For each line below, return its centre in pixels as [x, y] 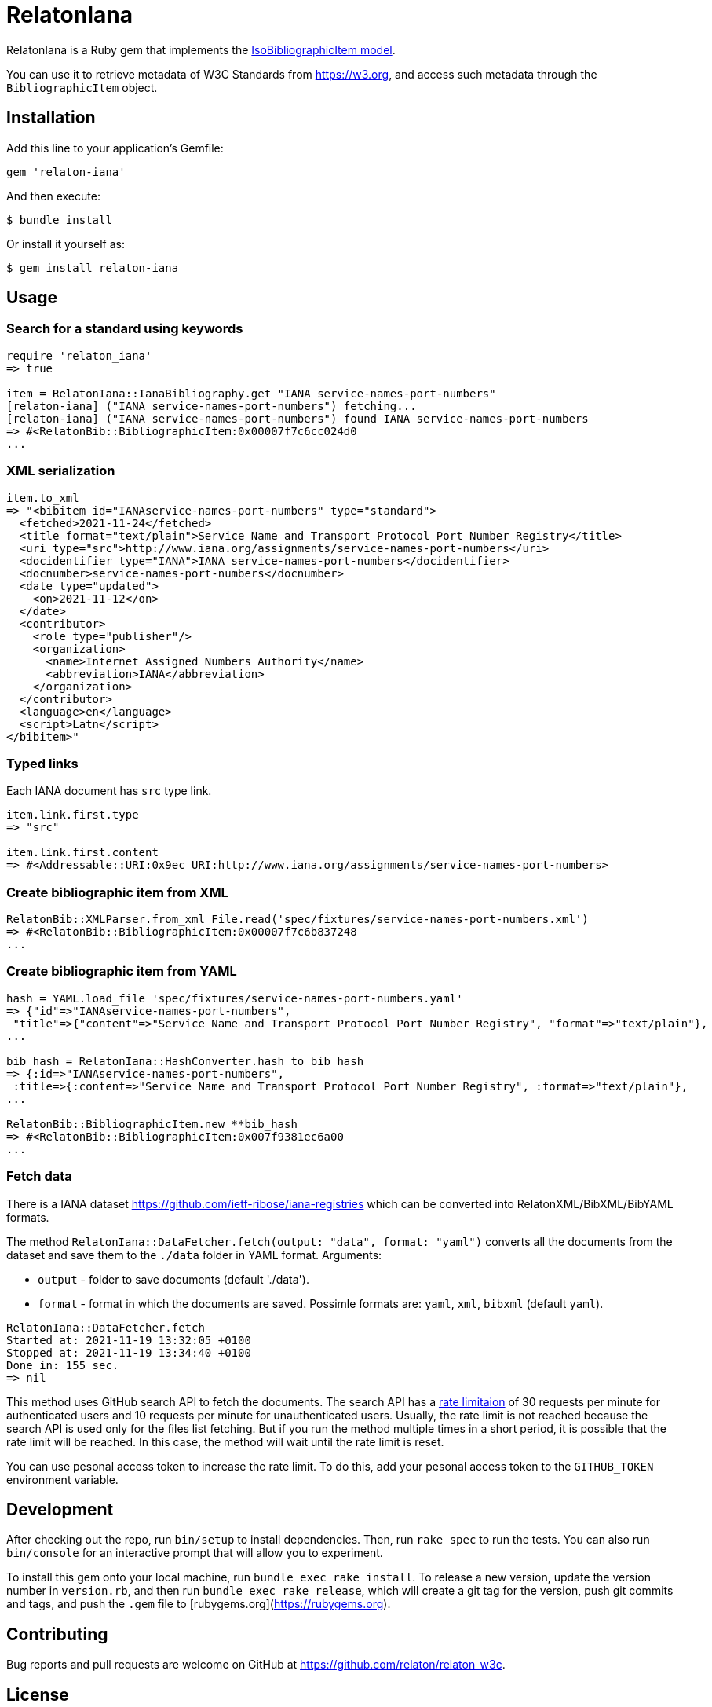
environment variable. [62, 1479]
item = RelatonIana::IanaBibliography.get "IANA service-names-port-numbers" [251, 393]
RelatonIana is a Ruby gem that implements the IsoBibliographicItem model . [201, 49]
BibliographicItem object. [82, 87]
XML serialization [61, 471]
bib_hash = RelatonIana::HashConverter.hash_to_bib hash [185, 1061]
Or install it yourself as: [66, 244]
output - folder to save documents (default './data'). [173, 1279]
